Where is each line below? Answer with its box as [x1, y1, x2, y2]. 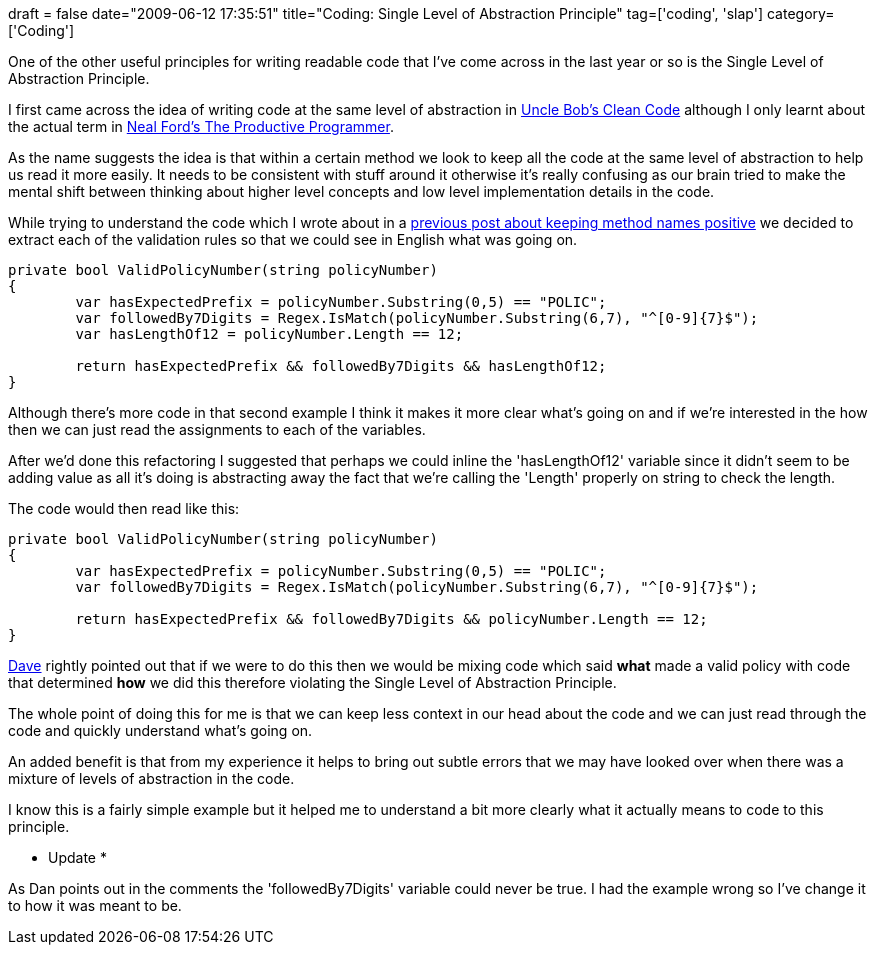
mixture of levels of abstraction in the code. [8, 770, 295, 787]
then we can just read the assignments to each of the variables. [8, 421, 426, 438]
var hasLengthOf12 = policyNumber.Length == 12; [75, 326, 464, 342]
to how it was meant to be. [8, 897, 182, 914]
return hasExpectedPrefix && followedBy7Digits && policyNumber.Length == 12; [75, 611, 708, 627]
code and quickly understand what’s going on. [8, 722, 313, 739]
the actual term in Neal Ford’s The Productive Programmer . [8, 118, 394, 135]
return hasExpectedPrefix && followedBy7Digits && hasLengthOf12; [75, 358, 607, 374]
